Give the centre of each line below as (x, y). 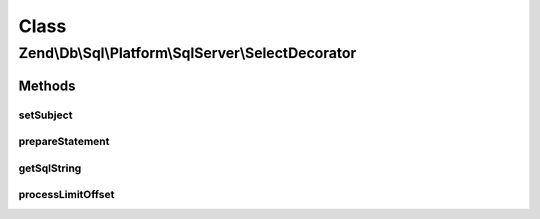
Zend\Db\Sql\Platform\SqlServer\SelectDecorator (187, 53)
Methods (47, 85)
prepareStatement (64, 142)
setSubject (45, 115)
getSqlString (50, 168)
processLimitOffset (66, 195)
